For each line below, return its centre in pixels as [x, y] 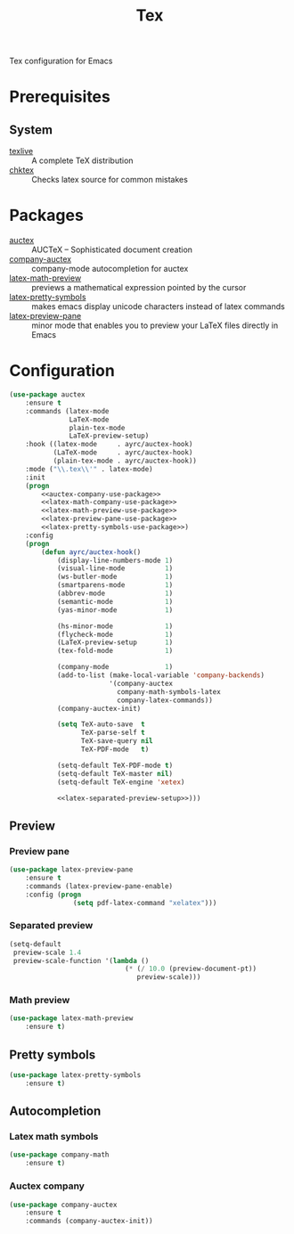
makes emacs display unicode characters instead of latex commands [158, 306]
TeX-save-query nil [117, 741]
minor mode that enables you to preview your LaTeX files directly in [155, 325]
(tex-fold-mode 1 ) [115, 651]
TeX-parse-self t [113, 733]
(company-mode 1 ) [115, 667]
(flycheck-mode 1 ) [115, 634]
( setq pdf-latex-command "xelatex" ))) [145, 903]
